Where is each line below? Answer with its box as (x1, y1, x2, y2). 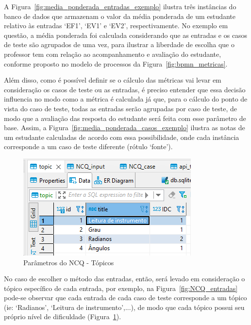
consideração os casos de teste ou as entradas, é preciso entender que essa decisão (4, 84, 246, 94)
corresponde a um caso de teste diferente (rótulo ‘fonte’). (4, 141, 173, 152)
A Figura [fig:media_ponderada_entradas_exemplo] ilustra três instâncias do (4, 1, 236, 11)
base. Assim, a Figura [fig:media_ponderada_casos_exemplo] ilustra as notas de (4, 122, 245, 133)
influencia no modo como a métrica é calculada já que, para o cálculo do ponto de (4, 94, 248, 104)
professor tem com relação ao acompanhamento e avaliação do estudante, (4, 49, 221, 59)
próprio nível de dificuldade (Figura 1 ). (4, 311, 121, 322)
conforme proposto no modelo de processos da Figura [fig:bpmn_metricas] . (4, 58, 228, 68)
